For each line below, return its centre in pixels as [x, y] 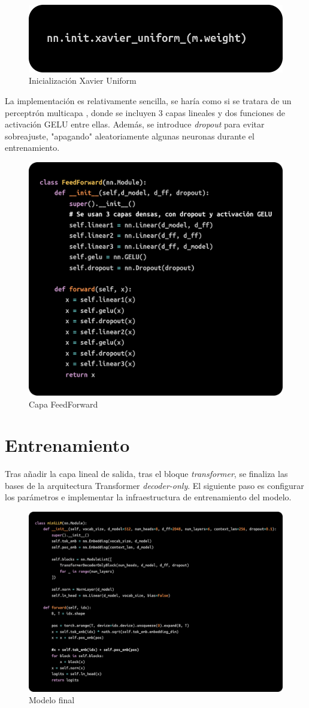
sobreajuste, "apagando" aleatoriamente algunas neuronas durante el [130, 136]
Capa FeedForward [63, 404]
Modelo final [52, 700]
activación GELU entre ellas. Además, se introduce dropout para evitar [135, 124]
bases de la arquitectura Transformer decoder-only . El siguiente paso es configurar [154, 485]
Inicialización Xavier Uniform [83, 80]
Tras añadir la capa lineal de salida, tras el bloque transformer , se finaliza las [146, 474]
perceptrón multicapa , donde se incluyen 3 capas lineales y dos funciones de [145, 112]
